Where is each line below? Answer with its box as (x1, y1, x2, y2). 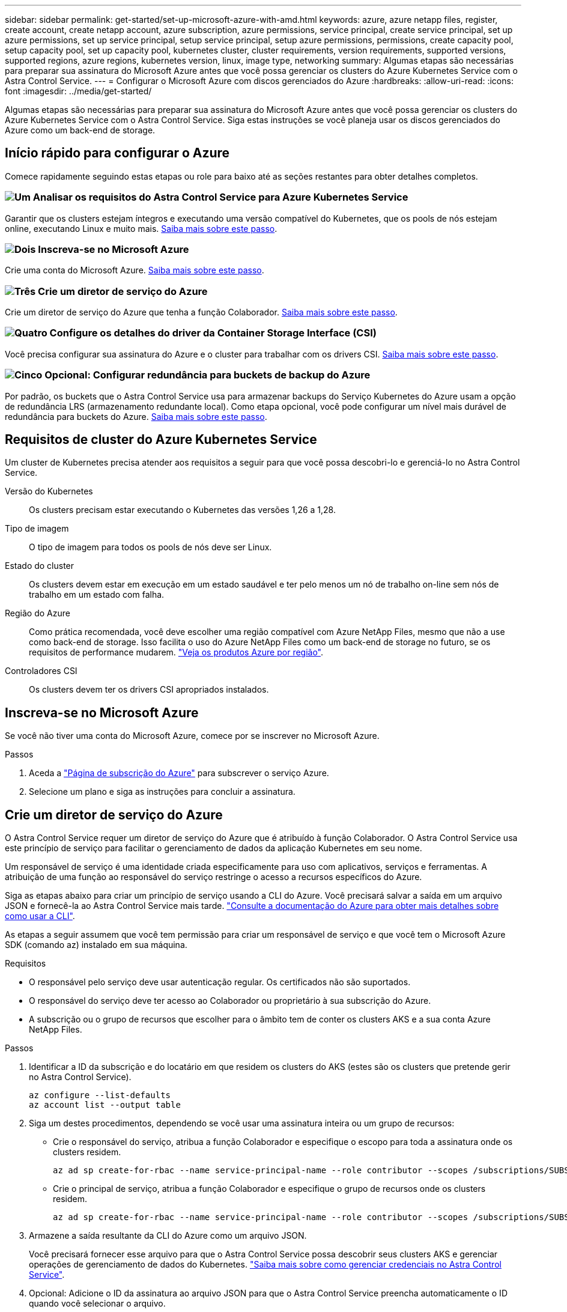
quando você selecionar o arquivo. (29, 1298, 166, 1309)
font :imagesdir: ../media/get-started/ (5, 86, 152, 96)
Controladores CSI (5, 666, 77, 676)
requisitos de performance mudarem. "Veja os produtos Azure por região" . (29, 647, 324, 658)
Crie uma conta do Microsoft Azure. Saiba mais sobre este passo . (5, 265, 264, 276)
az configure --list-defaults (29, 1090, 171, 1101)
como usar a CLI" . (5, 911, 75, 922)
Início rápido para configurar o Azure (5, 145, 230, 161)
